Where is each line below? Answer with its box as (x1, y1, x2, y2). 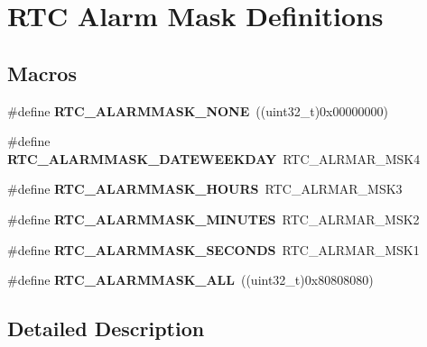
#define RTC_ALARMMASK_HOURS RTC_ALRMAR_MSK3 (7, 179, 403, 198)
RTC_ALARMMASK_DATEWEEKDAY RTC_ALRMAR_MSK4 (7, 149, 421, 168)
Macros (7, 59, 77, 87)
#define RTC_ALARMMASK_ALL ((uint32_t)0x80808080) (7, 270, 374, 289)
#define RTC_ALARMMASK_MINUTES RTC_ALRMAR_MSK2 (7, 209, 420, 228)
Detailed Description (7, 315, 205, 342)
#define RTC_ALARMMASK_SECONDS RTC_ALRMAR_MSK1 (7, 240, 420, 259)
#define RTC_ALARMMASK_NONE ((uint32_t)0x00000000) (7, 101, 388, 120)
